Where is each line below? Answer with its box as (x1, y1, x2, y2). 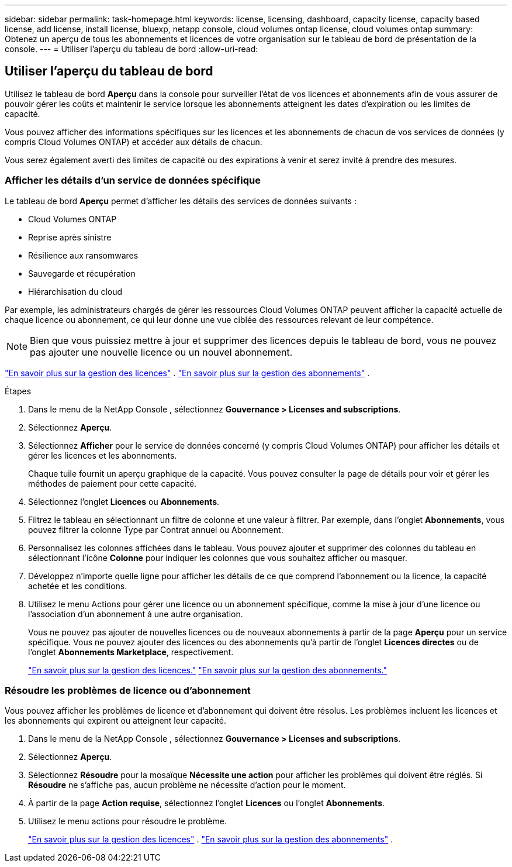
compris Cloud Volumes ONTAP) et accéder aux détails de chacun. (5, 136, 262, 147)
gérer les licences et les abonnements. (28, 450, 177, 460)
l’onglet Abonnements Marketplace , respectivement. (28, 646, 234, 657)
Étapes (5, 386, 32, 396)
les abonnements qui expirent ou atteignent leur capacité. (5, 715, 226, 726)
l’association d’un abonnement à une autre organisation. (28, 608, 243, 619)
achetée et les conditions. (28, 580, 127, 591)
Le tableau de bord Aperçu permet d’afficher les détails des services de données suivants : (5, 195, 357, 206)
